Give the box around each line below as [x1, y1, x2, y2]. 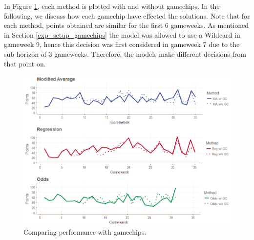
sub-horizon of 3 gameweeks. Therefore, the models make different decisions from [4, 48, 246, 59]
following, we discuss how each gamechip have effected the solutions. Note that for [4, 10, 250, 21]
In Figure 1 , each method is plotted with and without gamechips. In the [4, 1, 220, 11]
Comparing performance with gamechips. [23, 227, 147, 237]
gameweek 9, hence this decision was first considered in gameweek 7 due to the [4, 39, 240, 49]
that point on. [4, 58, 46, 68]
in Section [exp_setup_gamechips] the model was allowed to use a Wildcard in [4, 29, 240, 40]
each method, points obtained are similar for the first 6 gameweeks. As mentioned [4, 20, 249, 30]
